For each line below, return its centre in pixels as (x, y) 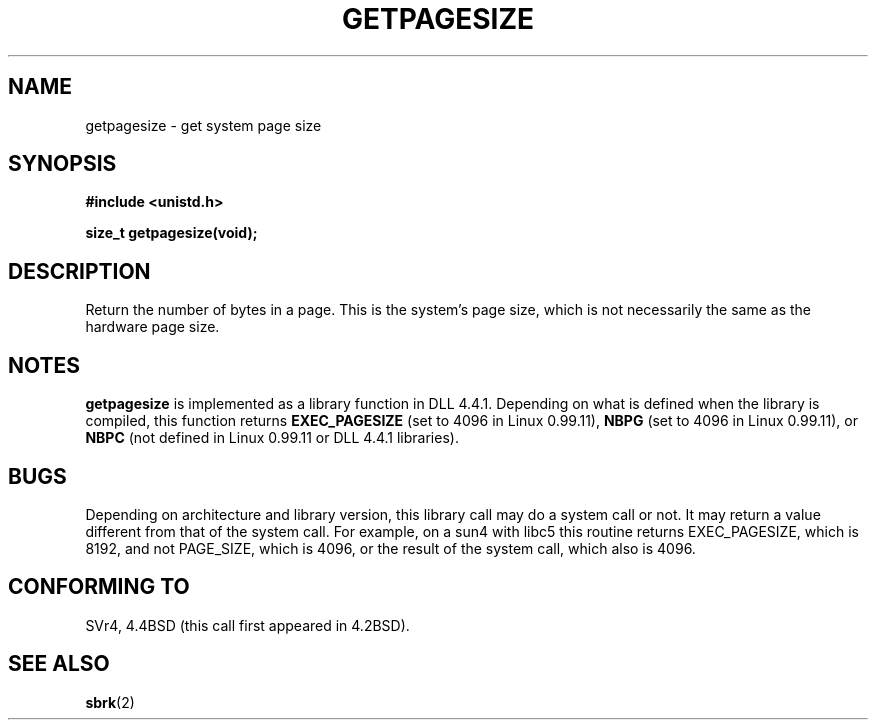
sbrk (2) (110, 702)
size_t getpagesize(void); (171, 233)
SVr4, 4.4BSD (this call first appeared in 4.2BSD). (247, 625)
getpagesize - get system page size (203, 125)
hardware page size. (152, 327)
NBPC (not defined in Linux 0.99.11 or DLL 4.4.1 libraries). (272, 438)
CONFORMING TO (99, 587)
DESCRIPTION (79, 271)
